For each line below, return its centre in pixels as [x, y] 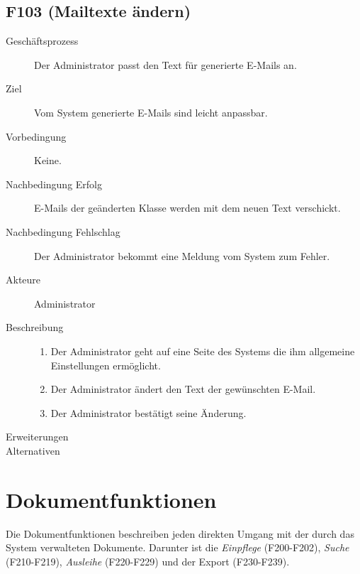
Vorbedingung [36, 136]
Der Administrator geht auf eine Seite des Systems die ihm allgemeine [203, 351]
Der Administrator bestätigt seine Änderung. [148, 412]
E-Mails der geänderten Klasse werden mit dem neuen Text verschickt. [187, 208]
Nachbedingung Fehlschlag [63, 231]
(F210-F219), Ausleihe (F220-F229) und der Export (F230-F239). [148, 561]
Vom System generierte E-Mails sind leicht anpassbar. [151, 112]
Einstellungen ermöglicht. [106, 365]
